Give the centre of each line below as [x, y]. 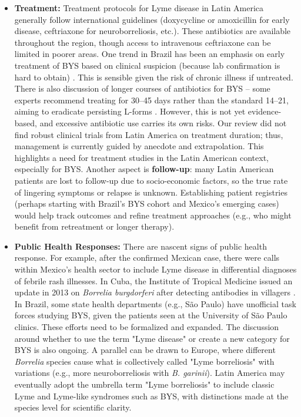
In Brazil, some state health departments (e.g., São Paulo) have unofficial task [155, 303]
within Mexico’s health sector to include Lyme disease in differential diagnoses [155, 269]
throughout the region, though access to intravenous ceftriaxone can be [143, 42]
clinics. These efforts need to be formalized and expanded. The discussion [147, 327]
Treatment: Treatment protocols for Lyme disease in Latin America [139, 8]
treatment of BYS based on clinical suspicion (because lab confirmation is [147, 65]
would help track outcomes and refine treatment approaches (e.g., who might [153, 215]
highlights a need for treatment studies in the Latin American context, [142, 157]
